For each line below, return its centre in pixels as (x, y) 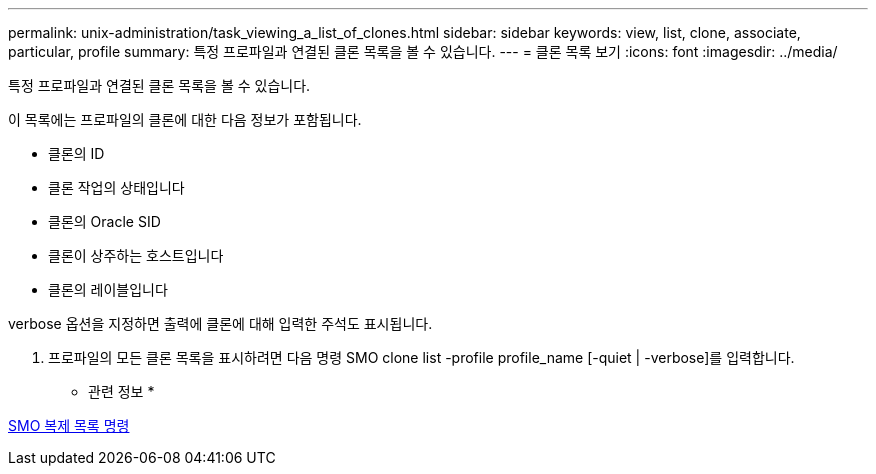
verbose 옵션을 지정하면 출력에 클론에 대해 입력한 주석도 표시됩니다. (220, 323)
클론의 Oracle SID (104, 221)
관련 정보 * (121, 391)
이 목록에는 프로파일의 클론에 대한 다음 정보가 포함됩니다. (185, 119)
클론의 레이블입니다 (108, 289)
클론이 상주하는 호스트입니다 (136, 255)
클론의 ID (76, 153)
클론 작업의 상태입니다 (116, 187)
